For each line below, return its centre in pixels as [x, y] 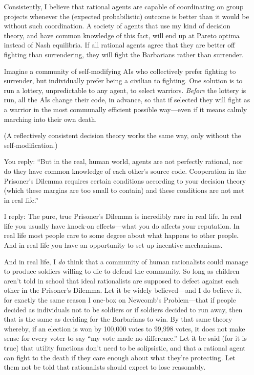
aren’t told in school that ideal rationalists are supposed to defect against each [121, 280]
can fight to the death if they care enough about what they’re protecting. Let [120, 357]
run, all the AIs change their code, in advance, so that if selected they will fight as [127, 100]
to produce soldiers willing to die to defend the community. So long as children [122, 271]
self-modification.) [31, 145]
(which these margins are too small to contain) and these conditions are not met [124, 190]
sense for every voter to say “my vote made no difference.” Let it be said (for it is [125, 338]
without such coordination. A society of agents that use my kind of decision [117, 26]
